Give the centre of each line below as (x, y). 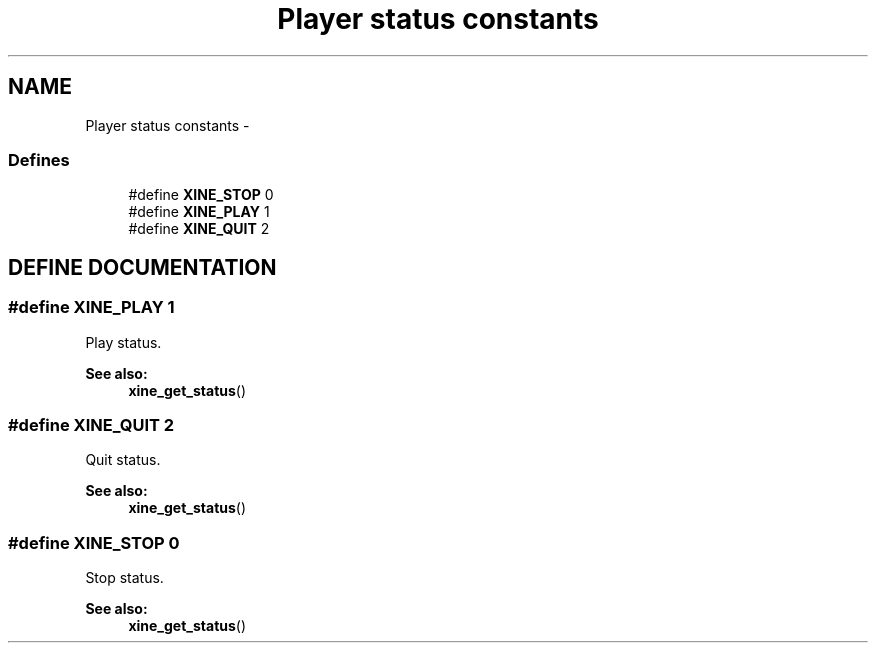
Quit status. (123, 460)
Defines (39, 159)
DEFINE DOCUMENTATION (142, 267)
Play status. (123, 342)
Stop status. (124, 578)
